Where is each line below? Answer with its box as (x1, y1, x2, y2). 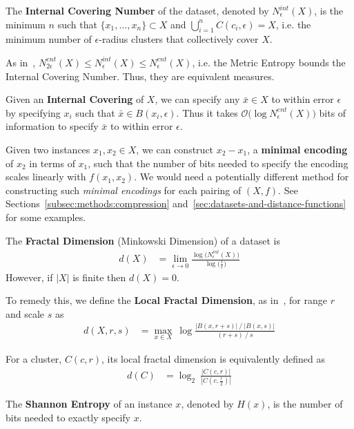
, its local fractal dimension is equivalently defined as (101, 352, 325, 366)
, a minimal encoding (247, 142, 348, 156)
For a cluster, (6, 352, 62, 366)
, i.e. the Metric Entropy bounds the (192, 55, 346, 69)
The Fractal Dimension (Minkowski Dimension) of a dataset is (6, 233, 280, 247)
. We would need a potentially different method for (134, 169, 349, 184)
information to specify (6, 119, 99, 133)
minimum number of (6, 32, 92, 46)
